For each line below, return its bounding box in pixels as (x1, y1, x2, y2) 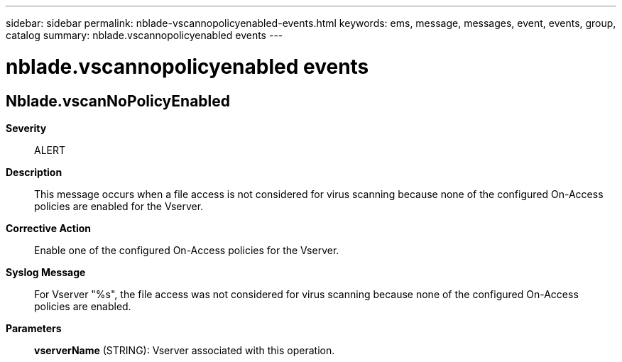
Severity (6, 121, 47, 134)
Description (6, 165, 62, 178)
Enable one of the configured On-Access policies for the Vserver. (34, 243, 339, 256)
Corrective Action (6, 221, 91, 234)
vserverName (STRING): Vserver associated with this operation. (34, 344, 335, 356)
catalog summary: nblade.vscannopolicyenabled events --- (6, 29, 283, 41)
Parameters (6, 322, 62, 334)
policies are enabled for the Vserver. (34, 199, 204, 212)
